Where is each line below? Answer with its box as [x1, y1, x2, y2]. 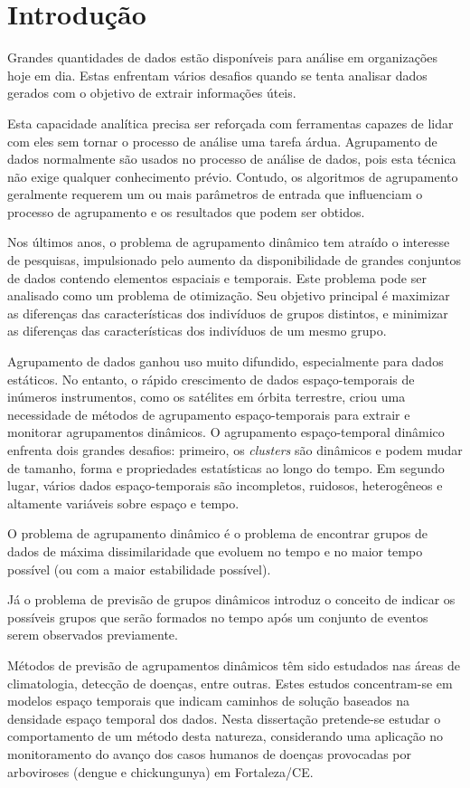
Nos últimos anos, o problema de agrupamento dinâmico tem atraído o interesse [7, 233, 450, 252]
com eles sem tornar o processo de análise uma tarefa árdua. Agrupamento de [7, 131, 437, 150]
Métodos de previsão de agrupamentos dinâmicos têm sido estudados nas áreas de [7, 655, 460, 674]
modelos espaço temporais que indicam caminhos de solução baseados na [7, 691, 410, 710]
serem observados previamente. [7, 625, 178, 644]
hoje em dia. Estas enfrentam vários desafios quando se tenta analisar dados [7, 65, 428, 84]
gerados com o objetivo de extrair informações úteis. [7, 83, 296, 102]
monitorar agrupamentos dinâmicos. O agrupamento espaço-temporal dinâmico [7, 422, 445, 441]
